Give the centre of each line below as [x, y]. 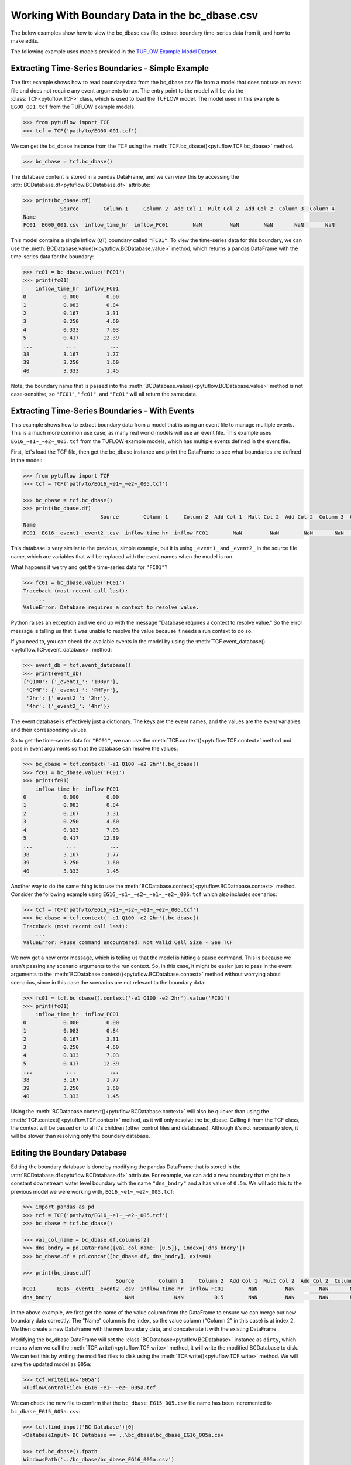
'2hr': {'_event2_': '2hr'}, [68, 698]
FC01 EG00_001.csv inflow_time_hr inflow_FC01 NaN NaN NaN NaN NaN [179, 225]
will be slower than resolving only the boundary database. [80, 1136]
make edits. [25, 40]
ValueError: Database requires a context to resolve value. [111, 607]
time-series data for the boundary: [52, 257]
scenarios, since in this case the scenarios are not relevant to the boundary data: [108, 982]
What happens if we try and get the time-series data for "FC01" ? [89, 567]
